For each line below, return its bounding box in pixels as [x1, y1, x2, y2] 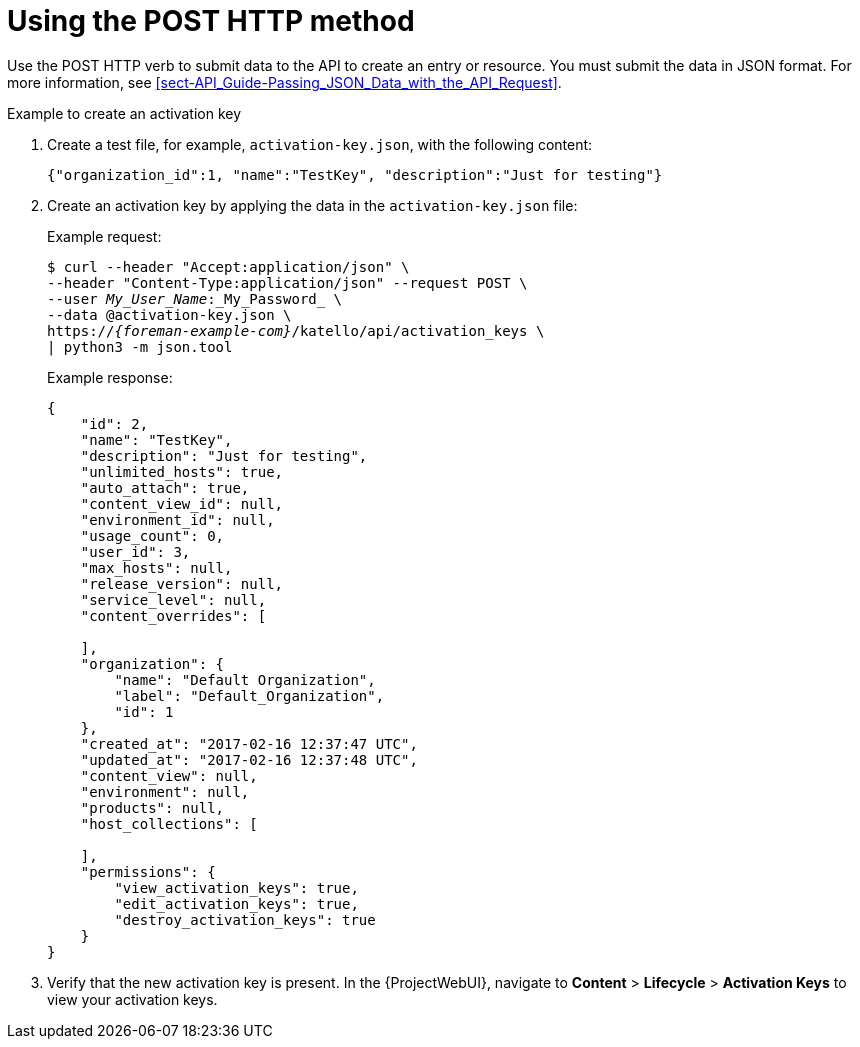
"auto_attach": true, [80, 479, 250, 496]
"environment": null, [80, 783, 250, 800]
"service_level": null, [80, 591, 267, 608]
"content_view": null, [80, 767, 258, 784]
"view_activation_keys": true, [114, 879, 359, 896]
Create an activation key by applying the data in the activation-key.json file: [47, 196, 578, 214]
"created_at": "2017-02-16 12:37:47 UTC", [80, 735, 418, 752]
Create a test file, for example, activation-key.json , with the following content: [47, 135, 593, 153]
